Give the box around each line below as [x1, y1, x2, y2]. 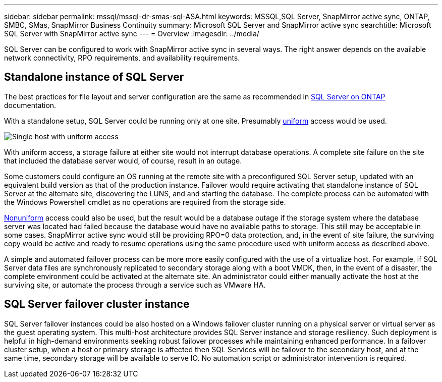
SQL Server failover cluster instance [4, 298, 190, 311]
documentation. [4, 100, 57, 110]
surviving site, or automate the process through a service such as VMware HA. [4, 280, 266, 289]
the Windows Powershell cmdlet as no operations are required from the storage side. [4, 197, 286, 206]
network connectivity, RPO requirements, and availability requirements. [4, 53, 240, 62]
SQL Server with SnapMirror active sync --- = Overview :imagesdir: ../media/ [4, 29, 259, 38]
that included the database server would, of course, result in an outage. [4, 156, 242, 165]
